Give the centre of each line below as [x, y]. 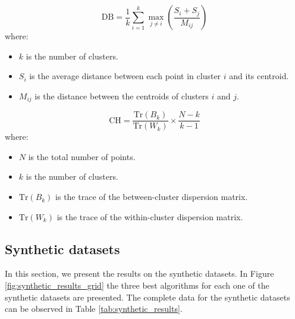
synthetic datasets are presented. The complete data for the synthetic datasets [147, 297]
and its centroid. [259, 76]
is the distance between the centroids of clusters [122, 96]
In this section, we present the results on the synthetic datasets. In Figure [139, 273]
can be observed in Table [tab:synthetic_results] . [94, 309]
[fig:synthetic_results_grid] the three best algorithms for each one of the [137, 285]
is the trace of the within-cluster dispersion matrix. [150, 216]
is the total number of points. [82, 156]
